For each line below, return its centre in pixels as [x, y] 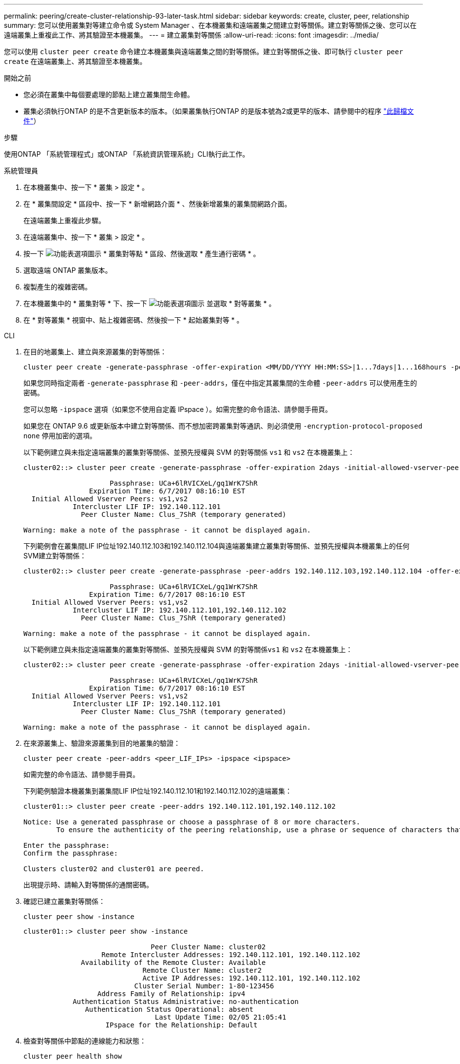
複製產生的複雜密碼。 [57, 287]
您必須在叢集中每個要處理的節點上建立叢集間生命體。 [109, 94]
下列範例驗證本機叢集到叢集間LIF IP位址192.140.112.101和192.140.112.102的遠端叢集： [158, 791]
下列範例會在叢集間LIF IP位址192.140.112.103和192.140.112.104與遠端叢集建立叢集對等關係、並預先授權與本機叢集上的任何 [217, 546]
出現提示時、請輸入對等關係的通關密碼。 [88, 885]
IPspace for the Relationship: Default [182, 1025]
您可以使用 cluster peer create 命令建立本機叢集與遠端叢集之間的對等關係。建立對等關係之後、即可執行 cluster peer [204, 51]
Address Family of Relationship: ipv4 [171, 994]
